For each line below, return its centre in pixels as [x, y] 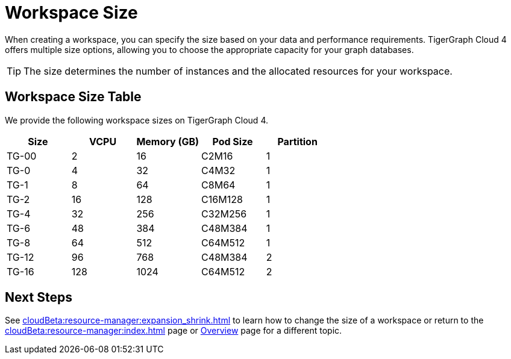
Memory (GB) [168, 141]
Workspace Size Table [73, 97]
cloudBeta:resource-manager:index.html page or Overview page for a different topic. [174, 331]
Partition [297, 141]
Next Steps [39, 298]
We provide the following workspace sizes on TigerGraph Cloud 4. [136, 120]
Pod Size [233, 141]
